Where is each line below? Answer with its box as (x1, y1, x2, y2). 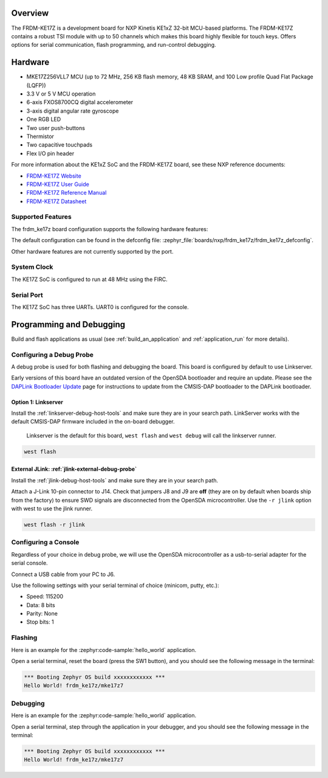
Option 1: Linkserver (11, 398, 64, 406)
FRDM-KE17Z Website (26, 172, 81, 179)
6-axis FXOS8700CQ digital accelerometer (26, 99, 134, 106)
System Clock (11, 263, 53, 271)
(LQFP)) (26, 82, 46, 89)
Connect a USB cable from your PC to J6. (11, 571, 115, 578)
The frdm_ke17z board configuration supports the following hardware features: (11, 225, 208, 232)
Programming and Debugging (11, 319, 126, 330)
